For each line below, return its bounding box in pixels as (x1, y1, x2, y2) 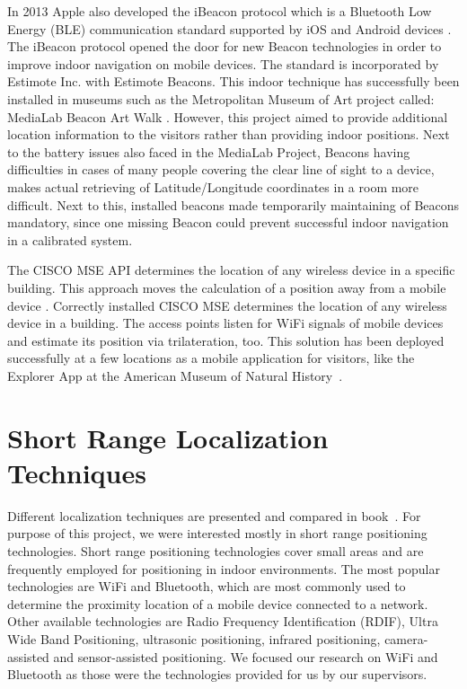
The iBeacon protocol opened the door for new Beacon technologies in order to (7, 37, 442, 56)
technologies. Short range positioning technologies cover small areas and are (7, 541, 424, 560)
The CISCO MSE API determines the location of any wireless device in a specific (7, 261, 455, 279)
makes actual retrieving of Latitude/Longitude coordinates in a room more (7, 177, 419, 196)
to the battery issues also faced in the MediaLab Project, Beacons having (7, 142, 410, 161)
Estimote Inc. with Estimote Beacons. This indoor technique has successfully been (7, 72, 460, 91)
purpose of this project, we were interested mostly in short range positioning (7, 524, 427, 543)
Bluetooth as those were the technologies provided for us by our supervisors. (7, 665, 427, 684)
